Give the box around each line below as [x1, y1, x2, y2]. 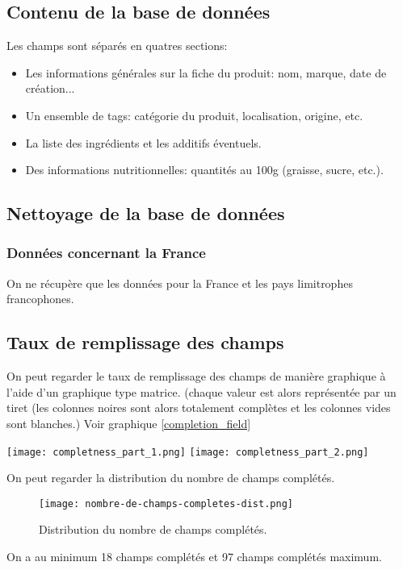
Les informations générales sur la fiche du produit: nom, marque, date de [25, 64, 387, 81]
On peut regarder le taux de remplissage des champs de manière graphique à [6, 368, 386, 385]
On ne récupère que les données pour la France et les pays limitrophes [6, 274, 353, 291]
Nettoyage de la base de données [6, 201, 285, 226]
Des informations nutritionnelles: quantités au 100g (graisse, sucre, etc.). [25, 161, 384, 178]
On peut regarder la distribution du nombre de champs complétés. [6, 469, 335, 486]
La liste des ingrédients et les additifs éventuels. [25, 134, 262, 151]
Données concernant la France [6, 243, 206, 263]
